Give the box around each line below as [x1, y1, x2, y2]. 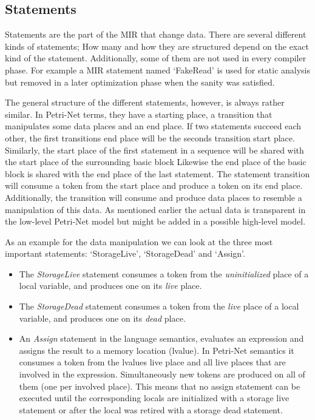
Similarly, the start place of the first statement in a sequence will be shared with [5, 143, 304, 156]
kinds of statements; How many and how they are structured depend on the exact [5, 39, 309, 52]
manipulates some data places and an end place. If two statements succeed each [5, 120, 302, 132]
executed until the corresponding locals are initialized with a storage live [19, 391, 290, 404]
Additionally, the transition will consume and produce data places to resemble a [5, 191, 302, 203]
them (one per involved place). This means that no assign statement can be [19, 379, 300, 392]
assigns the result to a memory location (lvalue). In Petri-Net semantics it [19, 344, 294, 356]
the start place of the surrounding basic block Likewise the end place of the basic [5, 155, 307, 168]
